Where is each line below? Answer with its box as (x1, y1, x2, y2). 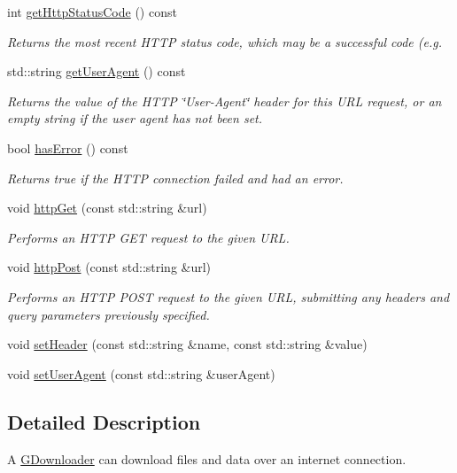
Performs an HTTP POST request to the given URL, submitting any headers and (7, 287, 450, 306)
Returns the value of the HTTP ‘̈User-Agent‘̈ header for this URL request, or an (7, 91, 442, 110)
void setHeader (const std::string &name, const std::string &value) (7, 335, 368, 353)
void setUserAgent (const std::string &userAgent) (7, 364, 275, 383)
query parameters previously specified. (7, 305, 210, 323)
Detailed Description (7, 407, 201, 435)
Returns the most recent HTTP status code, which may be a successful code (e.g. (7, 32, 443, 50)
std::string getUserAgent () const (7, 62, 186, 81)
